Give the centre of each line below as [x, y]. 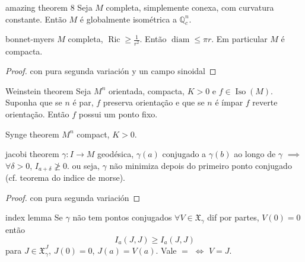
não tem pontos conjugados [122, 217]
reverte [265, 102]
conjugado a [184, 154]
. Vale [166, 250]
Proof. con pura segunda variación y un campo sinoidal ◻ [111, 71]
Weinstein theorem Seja [48, 90]
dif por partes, [233, 217]
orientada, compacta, [146, 90]
